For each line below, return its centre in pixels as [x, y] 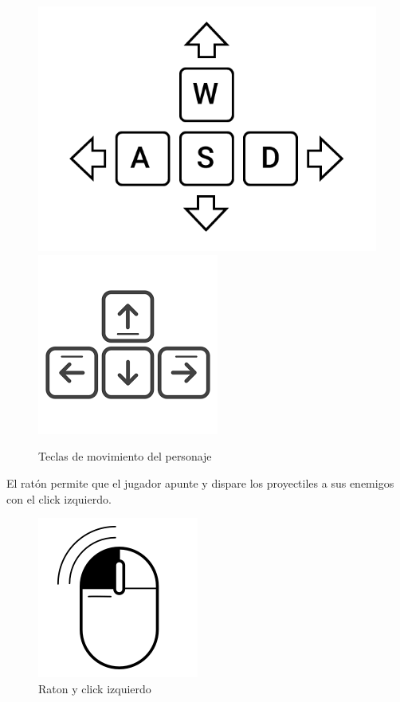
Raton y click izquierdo [95, 688]
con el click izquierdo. [59, 498]
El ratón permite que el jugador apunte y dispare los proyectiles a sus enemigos [200, 483]
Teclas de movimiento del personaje [125, 456]
